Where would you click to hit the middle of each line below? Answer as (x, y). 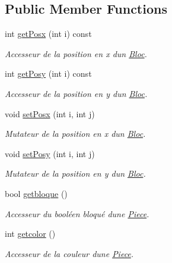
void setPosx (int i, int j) (50, 113)
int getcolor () (30, 234)
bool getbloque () (36, 193)
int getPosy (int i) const (48, 73)
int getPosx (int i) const (48, 34)
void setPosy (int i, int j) (50, 153)
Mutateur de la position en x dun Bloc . (75, 134)
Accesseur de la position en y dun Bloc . (76, 93)
